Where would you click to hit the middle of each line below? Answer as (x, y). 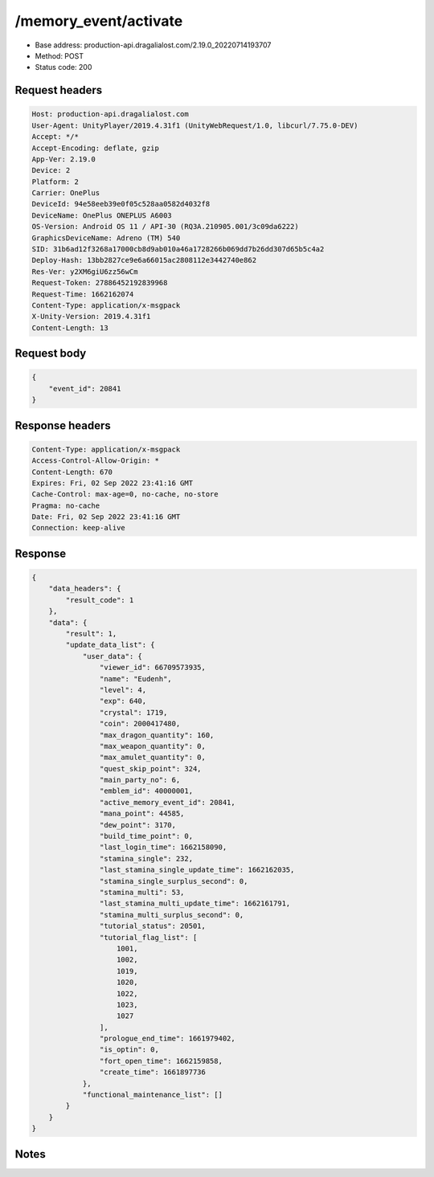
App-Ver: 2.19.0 (64, 159)
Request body (51, 354)
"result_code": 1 (100, 600)
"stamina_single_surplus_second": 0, (174, 881)
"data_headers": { (85, 589)
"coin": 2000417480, (140, 724)
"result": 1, (91, 633)
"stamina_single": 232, (146, 858)
